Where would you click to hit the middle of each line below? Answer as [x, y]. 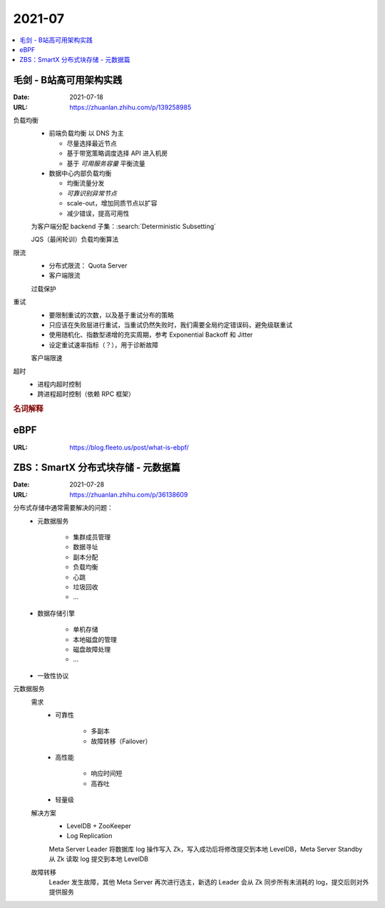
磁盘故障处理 [92, 649]
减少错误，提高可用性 [98, 213]
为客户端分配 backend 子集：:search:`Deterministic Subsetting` [124, 226]
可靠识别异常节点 [92, 193]
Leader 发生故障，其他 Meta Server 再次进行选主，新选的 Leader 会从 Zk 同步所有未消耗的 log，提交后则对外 [209, 882]
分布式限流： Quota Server [88, 266]
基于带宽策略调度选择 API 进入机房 [117, 153]
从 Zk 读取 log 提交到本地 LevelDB [99, 859]
